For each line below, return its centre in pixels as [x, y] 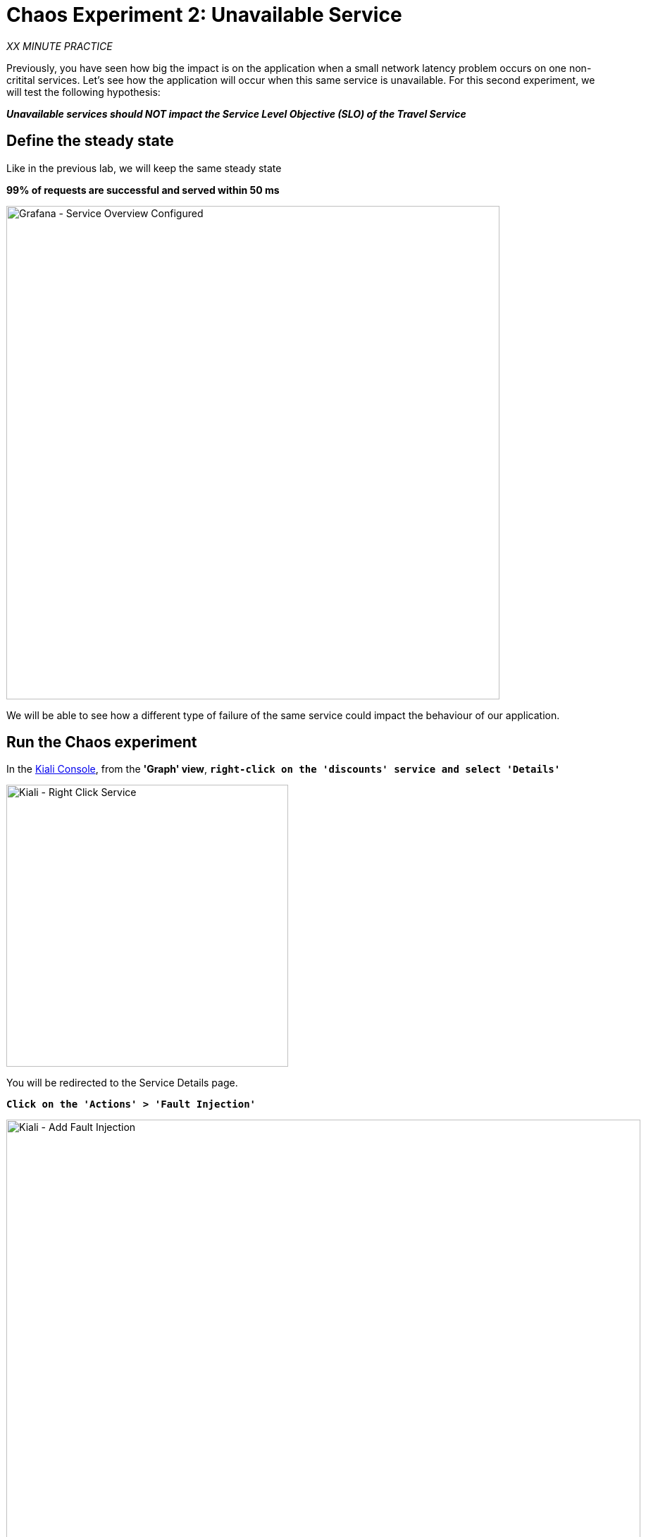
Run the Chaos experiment [102, 742]
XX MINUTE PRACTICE [60, 46]
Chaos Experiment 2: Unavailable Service [204, 15]
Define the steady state [90, 141]
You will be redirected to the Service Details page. [122, 1083]
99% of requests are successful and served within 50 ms [143, 190]
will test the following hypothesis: [83, 92]
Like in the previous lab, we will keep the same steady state [144, 168]
